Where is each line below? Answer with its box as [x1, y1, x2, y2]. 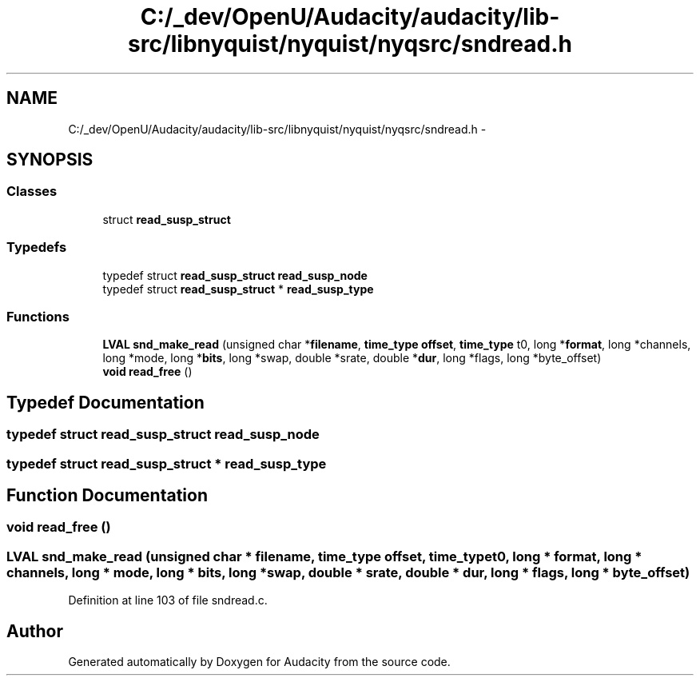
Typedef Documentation [6, 392, 205, 413]
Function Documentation [6, 485, 208, 505]
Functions [6, 308, 70, 325]
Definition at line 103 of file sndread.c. [68, 593, 268, 608]
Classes [6, 183, 58, 200]
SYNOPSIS [6, 150, 93, 170]
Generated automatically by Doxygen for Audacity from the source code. [68, 654, 451, 668]
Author [6, 620, 63, 641]
